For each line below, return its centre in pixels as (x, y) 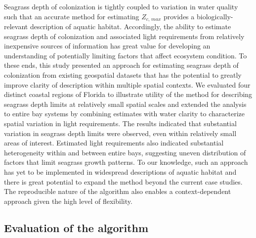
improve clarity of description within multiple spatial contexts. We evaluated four (127, 84)
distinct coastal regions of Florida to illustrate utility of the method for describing (128, 94)
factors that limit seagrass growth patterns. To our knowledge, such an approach (126, 162)
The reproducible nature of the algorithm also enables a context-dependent (118, 191)
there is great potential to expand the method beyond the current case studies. (123, 181)
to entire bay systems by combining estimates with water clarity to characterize (125, 114)
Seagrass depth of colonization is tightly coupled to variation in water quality (121, 6)
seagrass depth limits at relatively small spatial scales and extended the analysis (125, 104)
